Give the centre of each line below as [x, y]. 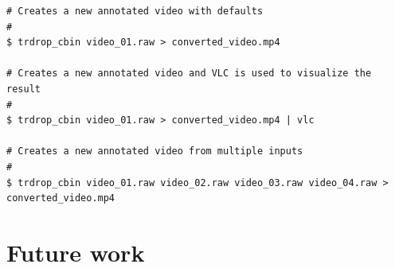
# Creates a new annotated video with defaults [135, 11]
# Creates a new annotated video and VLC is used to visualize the [189, 74]
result [23, 89]
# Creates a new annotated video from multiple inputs [155, 151]
